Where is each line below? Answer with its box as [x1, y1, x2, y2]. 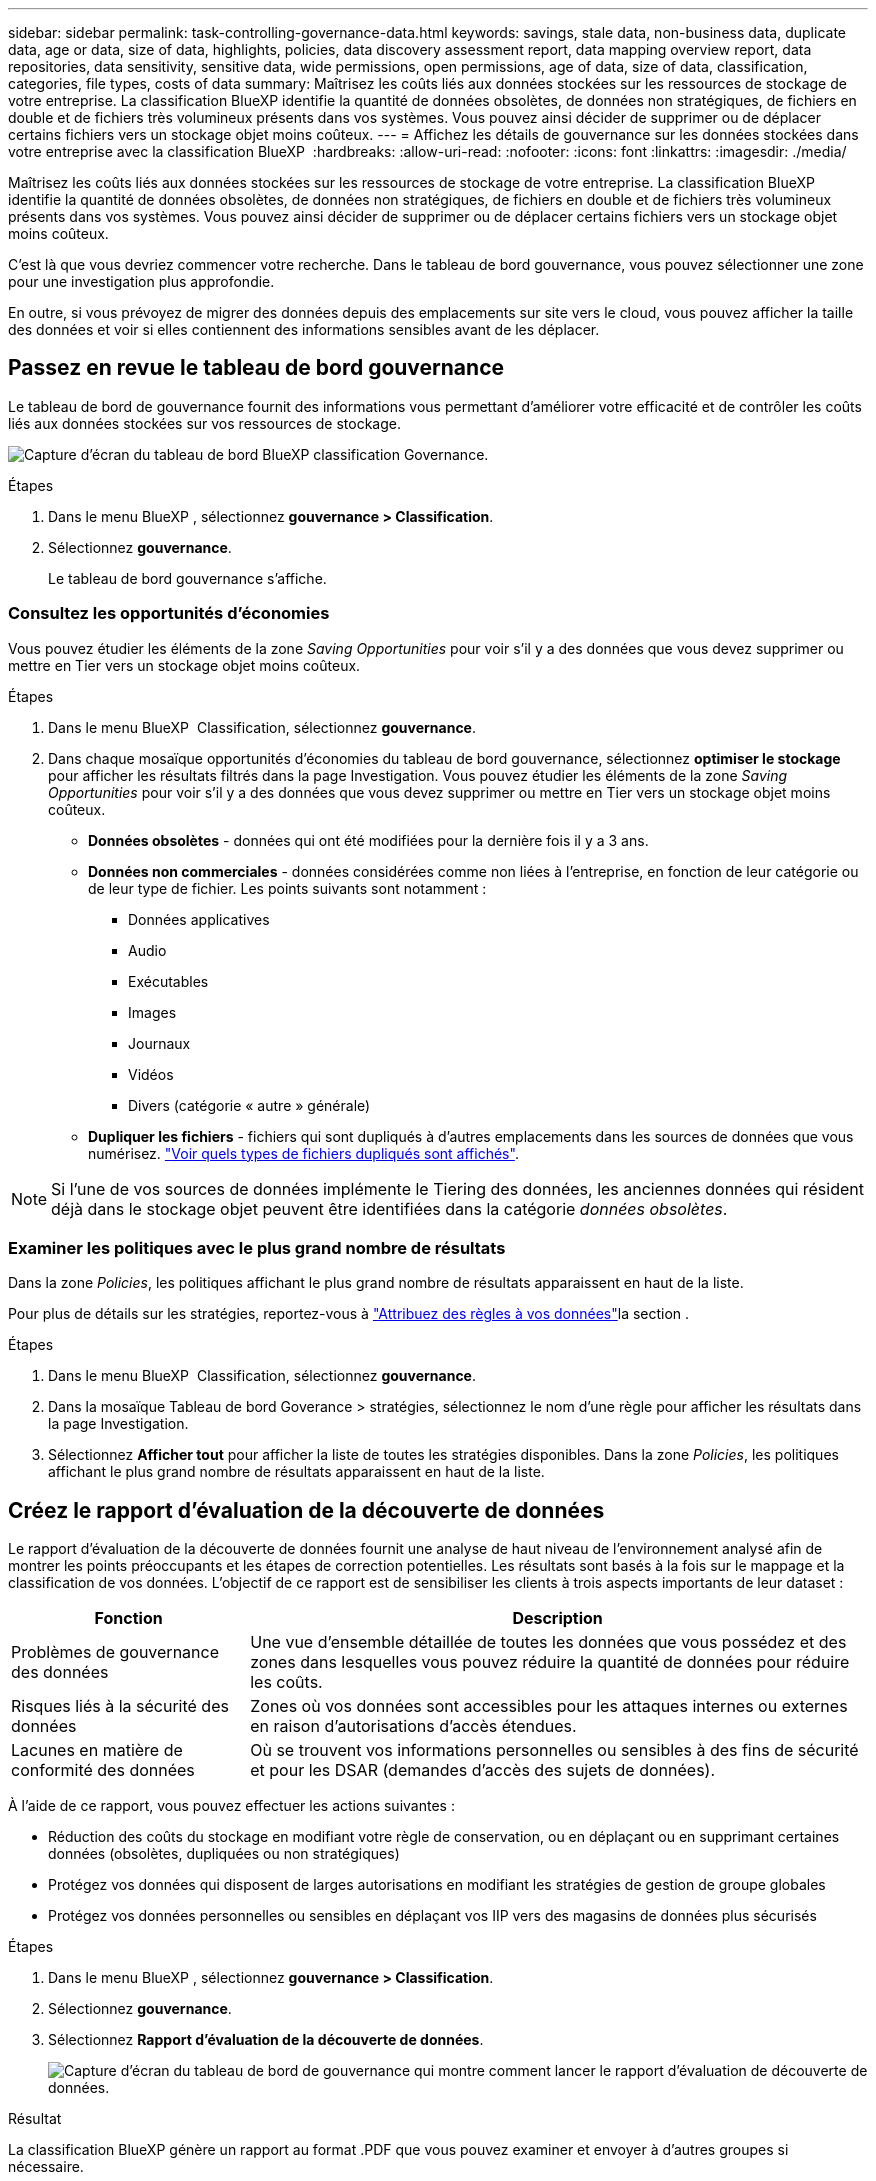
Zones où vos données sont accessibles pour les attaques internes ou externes [250, 1696, 848, 1717]
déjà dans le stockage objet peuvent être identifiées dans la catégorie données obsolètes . [51, 1198, 728, 1219]
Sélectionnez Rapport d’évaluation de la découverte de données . [48, 2031, 484, 2049]
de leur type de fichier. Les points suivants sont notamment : [88, 879, 487, 897]
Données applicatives [128, 910, 270, 928]
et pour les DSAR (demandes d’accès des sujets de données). [250, 1760, 716, 1781]
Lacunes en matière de [11, 1740, 183, 1761]
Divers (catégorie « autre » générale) [128, 1096, 371, 1114]
